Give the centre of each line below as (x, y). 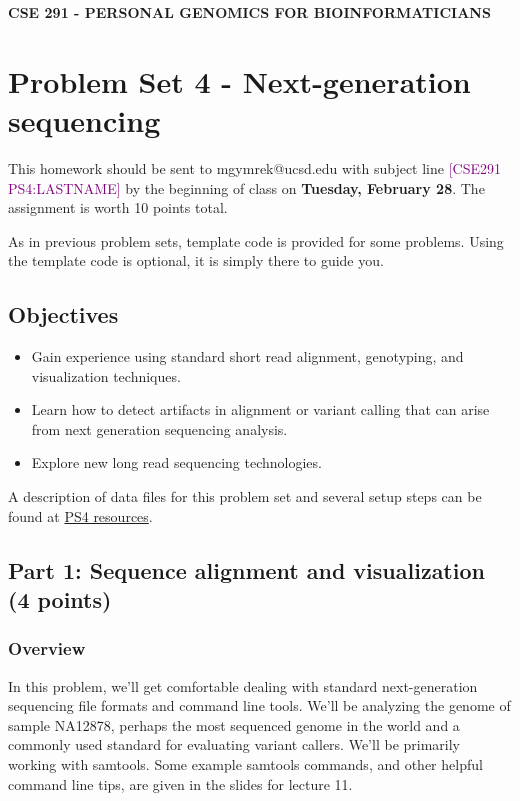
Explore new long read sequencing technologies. (176, 462)
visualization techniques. (106, 375)
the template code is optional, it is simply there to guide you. (196, 260)
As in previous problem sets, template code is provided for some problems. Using (256, 240)
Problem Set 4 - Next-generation (239, 80)
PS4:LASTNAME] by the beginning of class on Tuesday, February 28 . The (246, 187)
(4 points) (60, 599)
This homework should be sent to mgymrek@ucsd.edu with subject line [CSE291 (255, 167)
